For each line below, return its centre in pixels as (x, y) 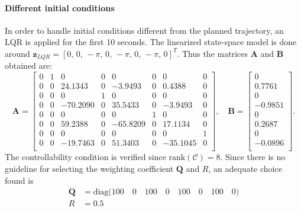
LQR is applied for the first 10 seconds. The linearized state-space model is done (151, 42)
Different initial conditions (60, 7)
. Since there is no (253, 157)
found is (19, 180)
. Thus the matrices (212, 53)
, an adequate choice (245, 168)
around (17, 53)
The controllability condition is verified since (85, 157)
